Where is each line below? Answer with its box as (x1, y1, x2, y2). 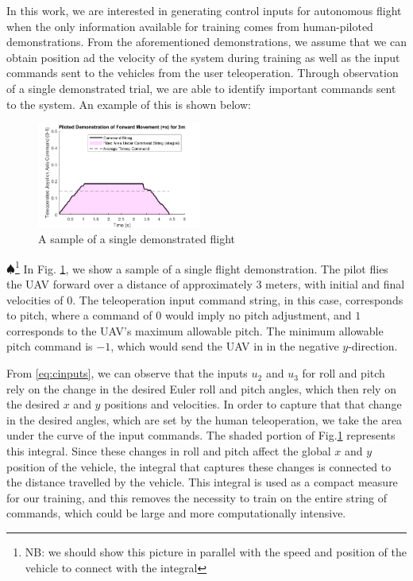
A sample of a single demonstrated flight (38, 230, 235, 247)
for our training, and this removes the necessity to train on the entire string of (6, 489, 387, 505)
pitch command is (6, 338, 93, 354)
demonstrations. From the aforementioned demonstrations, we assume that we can (6, 33, 407, 50)
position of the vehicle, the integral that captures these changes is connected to (6, 458, 392, 474)
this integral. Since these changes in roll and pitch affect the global (6, 443, 331, 459)
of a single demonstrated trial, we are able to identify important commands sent (6, 79, 396, 96)
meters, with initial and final (265, 276, 405, 292)
